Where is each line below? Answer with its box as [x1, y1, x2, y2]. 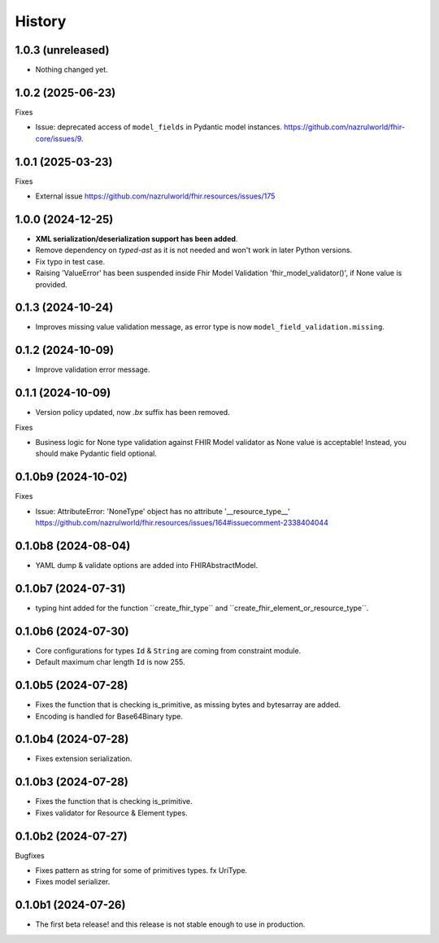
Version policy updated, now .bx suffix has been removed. [35, 408, 231, 417]
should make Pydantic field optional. [35, 448, 158, 459]
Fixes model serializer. [35, 877, 111, 887]
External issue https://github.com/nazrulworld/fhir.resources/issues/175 [35, 191, 276, 201]
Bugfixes [15, 850, 45, 860]
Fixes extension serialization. [35, 753, 133, 764]
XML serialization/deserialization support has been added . [35, 234, 238, 243]
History [15, 12, 67, 30]
